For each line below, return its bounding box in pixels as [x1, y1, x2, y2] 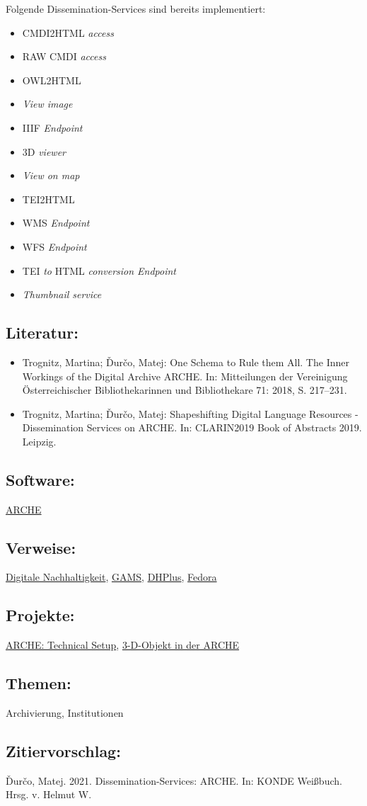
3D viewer [22, 144, 66, 159]
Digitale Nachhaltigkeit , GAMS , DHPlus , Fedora [6, 569, 217, 584]
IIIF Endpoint [22, 120, 83, 135]
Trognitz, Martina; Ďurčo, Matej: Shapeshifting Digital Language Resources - [22, 406, 359, 421]
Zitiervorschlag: [6, 740, 121, 762]
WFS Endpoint [22, 239, 87, 254]
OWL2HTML [22, 72, 81, 87]
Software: [6, 468, 75, 490]
